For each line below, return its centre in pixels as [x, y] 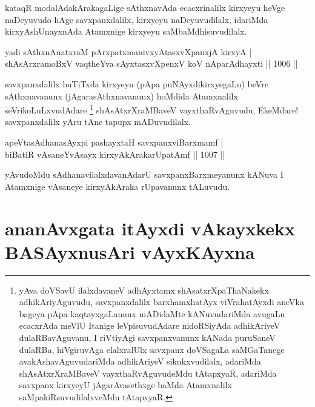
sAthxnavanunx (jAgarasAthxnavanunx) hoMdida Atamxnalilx [121, 96]
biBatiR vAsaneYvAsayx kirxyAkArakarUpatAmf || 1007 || [115, 154]
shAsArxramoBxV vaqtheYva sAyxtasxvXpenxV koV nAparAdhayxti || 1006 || [151, 63]
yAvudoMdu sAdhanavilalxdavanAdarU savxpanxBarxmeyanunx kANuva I [144, 174]
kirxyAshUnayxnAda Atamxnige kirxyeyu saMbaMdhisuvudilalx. [126, 31]
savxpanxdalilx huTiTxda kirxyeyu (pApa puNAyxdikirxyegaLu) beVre [137, 83]
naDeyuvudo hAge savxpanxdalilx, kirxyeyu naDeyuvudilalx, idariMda [137, 19]
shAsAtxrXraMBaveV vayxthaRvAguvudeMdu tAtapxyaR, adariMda [148, 373]
